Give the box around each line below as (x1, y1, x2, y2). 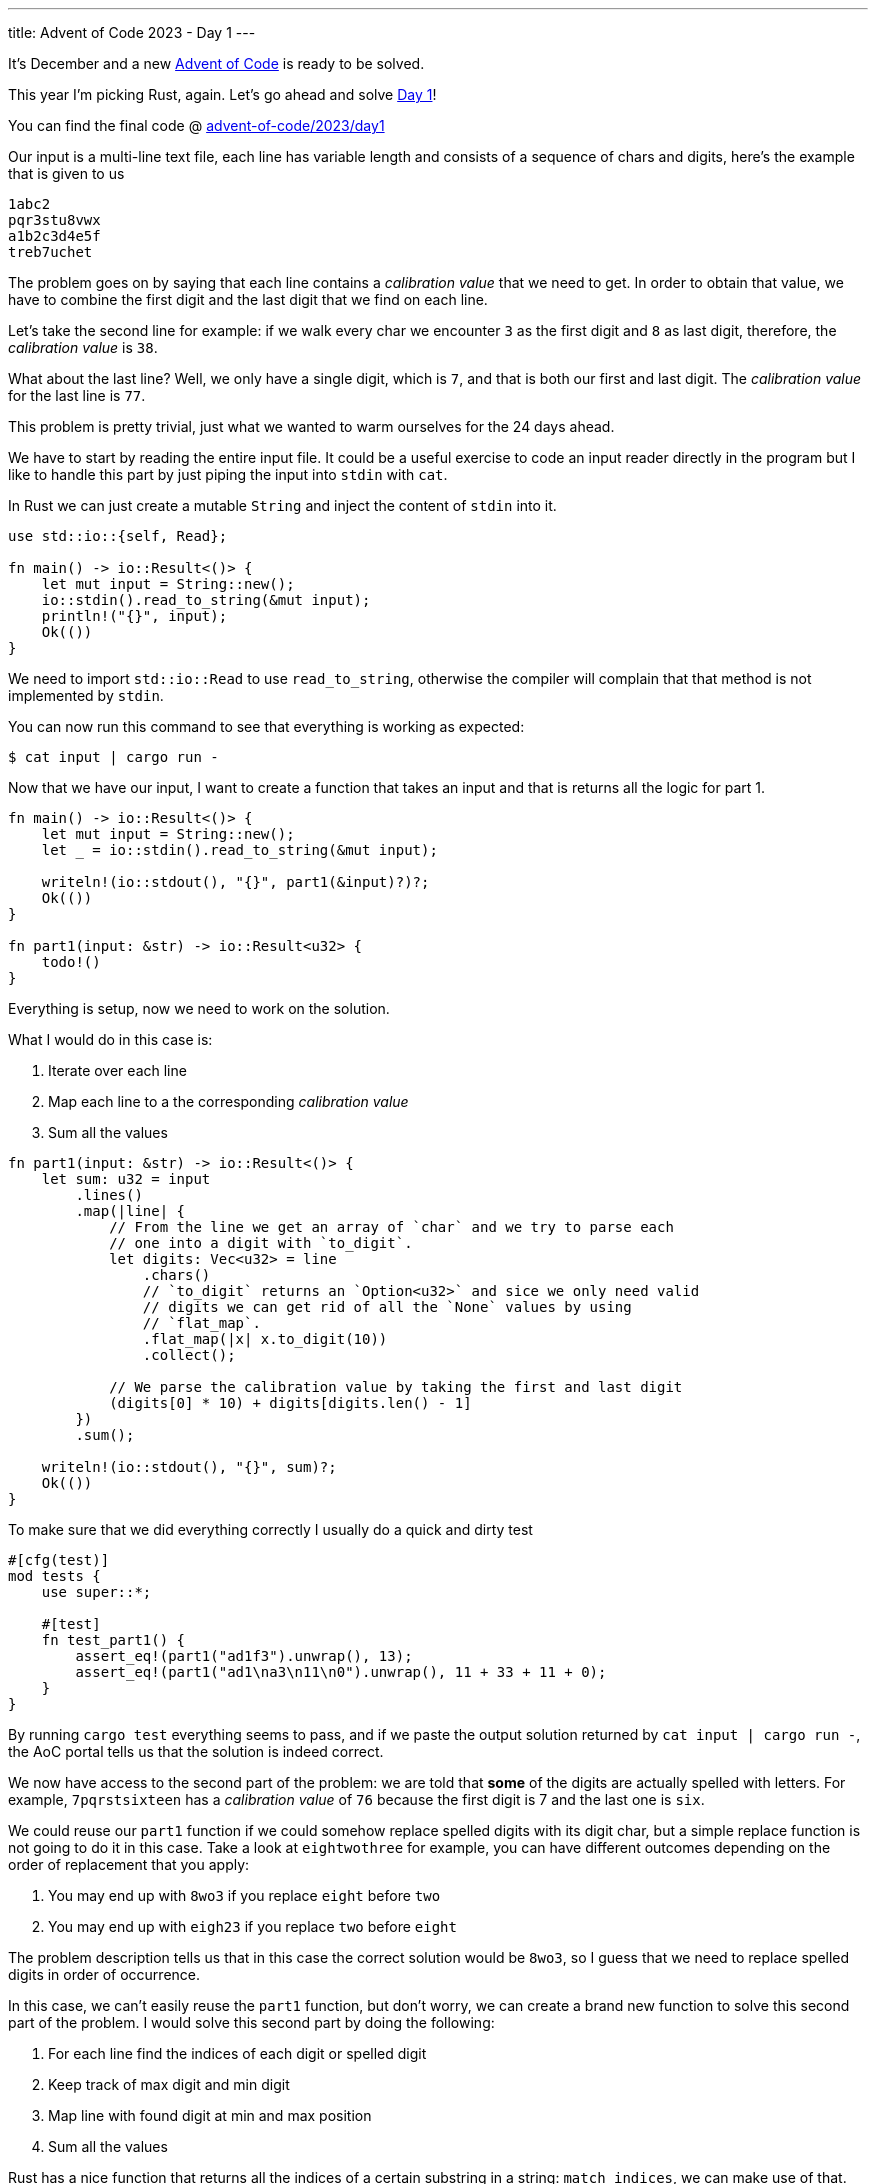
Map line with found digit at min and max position (48, 2107, 372, 2124)
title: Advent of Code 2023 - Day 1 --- (8, 24, 256, 41)
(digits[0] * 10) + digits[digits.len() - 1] (109, 1395, 472, 1411)
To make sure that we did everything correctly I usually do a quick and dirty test (8, 1521, 533, 1538)
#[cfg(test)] (8, 1552, 110, 1568)
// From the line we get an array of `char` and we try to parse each (109, 1219, 674, 1235)
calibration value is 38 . (8, 339, 158, 356)
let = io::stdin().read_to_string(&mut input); (41, 842, 438, 858)
